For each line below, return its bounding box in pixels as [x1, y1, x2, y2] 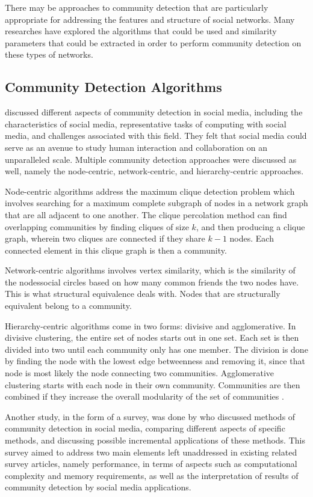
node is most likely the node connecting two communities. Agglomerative [5, 367, 274, 379]
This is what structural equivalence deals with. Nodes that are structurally [5, 287, 280, 300]
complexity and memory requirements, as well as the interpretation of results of [5, 469, 299, 481]
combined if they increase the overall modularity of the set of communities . [5, 390, 284, 403]
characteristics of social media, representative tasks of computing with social [5, 117, 287, 130]
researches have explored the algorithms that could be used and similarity [5, 25, 277, 37]
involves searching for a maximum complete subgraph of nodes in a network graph [5, 197, 308, 209]
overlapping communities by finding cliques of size [5, 220, 189, 233]
